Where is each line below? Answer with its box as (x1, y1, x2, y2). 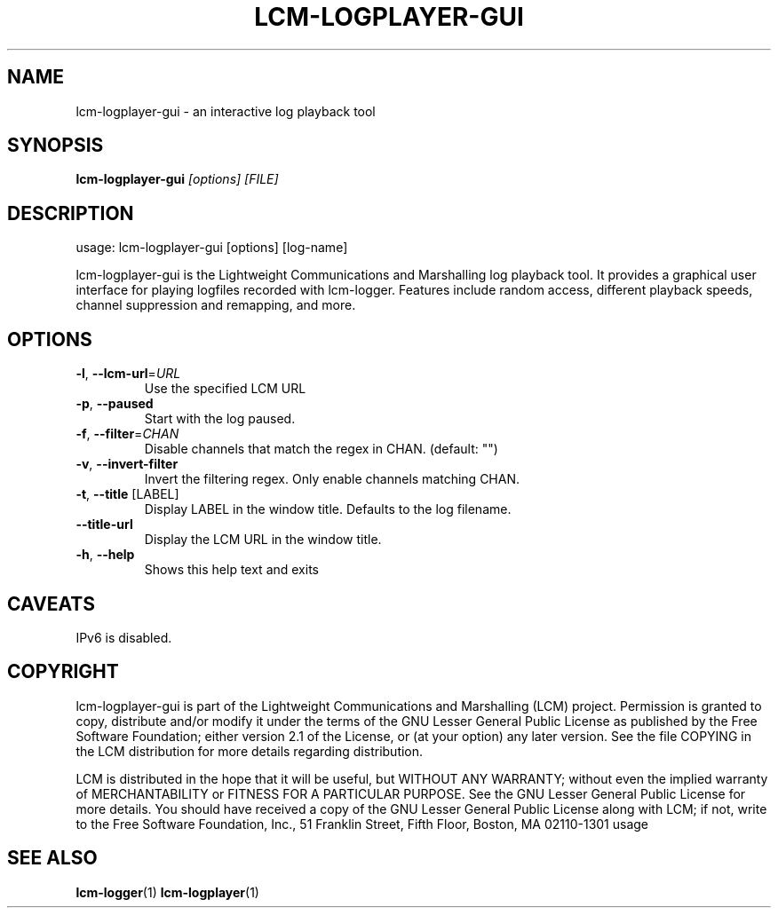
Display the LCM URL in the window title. (144, 532, 382, 548)
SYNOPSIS (7, 134, 104, 157)
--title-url (75, 517, 133, 532)
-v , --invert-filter (75, 456, 179, 472)
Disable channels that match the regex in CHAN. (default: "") (144, 441, 498, 457)
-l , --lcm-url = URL (75, 366, 181, 382)
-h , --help (75, 547, 135, 563)
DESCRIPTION (7, 201, 134, 225)
